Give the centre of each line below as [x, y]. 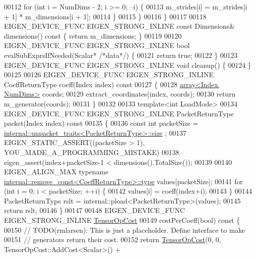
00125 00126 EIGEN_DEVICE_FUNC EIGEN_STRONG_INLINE [109, 75]
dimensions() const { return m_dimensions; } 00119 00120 [93, 35]
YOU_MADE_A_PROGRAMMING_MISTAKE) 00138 [92, 152]
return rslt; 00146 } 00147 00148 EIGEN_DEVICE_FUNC [95, 210]
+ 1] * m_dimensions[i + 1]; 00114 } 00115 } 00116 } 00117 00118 [105, 16]
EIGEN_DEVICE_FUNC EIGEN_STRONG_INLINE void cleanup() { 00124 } [128, 65]
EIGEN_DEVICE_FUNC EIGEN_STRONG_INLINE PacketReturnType [119, 113]
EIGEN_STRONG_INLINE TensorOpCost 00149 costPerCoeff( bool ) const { [122, 220]
